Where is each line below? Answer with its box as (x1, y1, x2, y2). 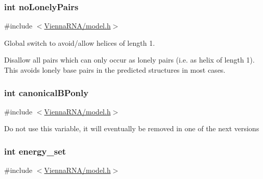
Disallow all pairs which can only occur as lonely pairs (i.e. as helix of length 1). (4, 54, 255, 65)
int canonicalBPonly (4, 86, 89, 99)
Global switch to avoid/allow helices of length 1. (4, 37, 155, 48)
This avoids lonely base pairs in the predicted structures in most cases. (4, 65, 226, 75)
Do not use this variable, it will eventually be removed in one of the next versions (4, 123, 259, 134)
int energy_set (4, 144, 66, 157)
